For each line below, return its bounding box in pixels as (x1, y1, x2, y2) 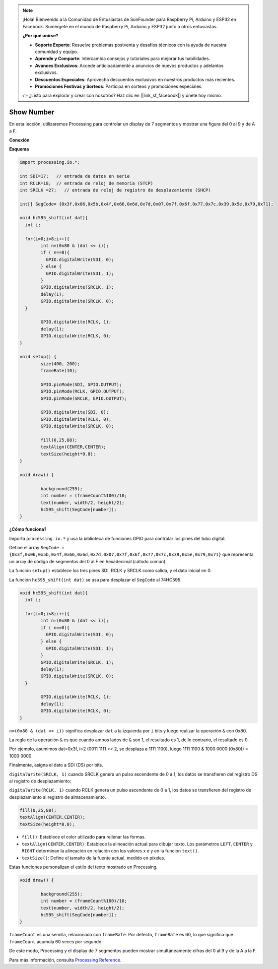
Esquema (9, 146, 29, 152)
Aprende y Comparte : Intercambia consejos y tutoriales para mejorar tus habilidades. (35, 56, 210, 62)
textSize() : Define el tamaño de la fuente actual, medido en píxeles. (21, 855, 166, 861)
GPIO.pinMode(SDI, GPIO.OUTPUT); (40, 382, 122, 387)
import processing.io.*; (19, 159, 80, 165)
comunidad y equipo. (35, 49, 78, 55)
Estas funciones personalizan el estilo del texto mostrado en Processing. (9, 864, 158, 870)
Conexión (9, 137, 30, 143)
